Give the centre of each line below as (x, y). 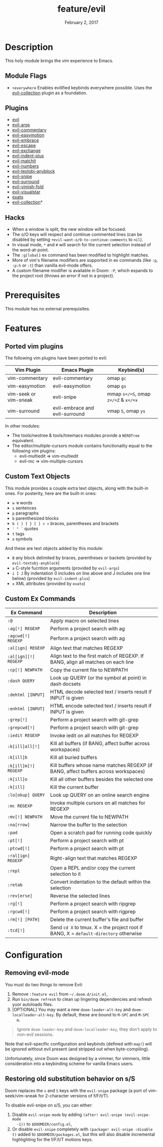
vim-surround (24, 411)
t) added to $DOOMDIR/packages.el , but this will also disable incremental (83, 1134)
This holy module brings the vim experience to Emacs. (59, 60)
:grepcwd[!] (21, 728)
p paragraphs (25, 513)
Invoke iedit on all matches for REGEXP (95, 736)
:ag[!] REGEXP (24, 628)
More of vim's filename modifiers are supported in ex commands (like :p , (85, 260)
